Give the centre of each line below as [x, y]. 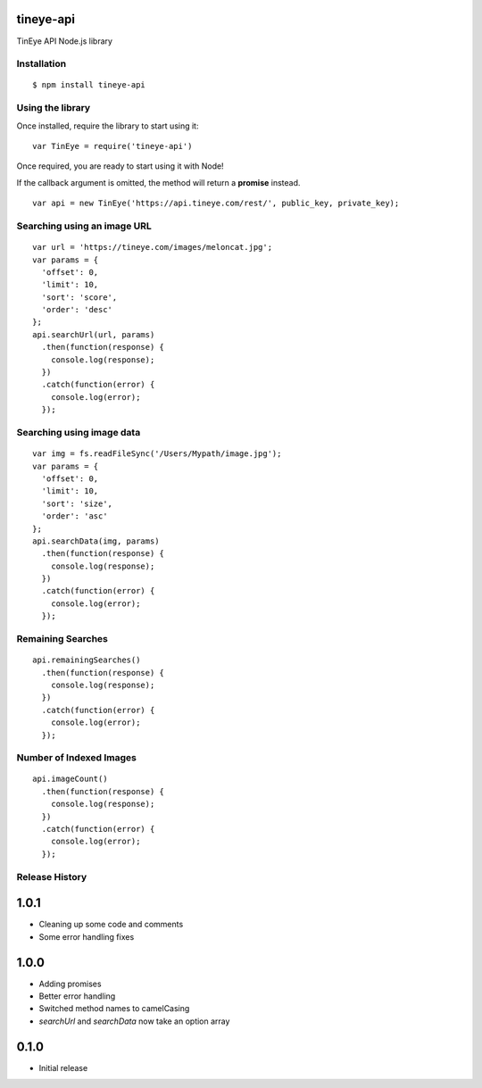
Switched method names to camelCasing [114, 1009]
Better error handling [77, 996]
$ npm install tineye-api [89, 85]
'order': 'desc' [77, 310]
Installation [42, 64]
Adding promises [70, 984]
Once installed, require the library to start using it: [108, 126]
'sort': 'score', [79, 297]
